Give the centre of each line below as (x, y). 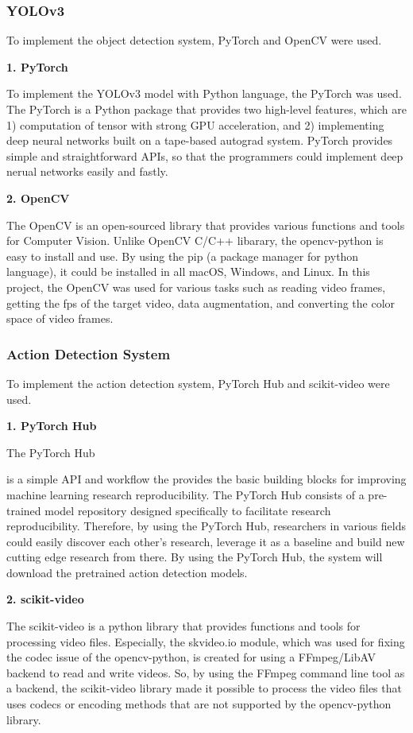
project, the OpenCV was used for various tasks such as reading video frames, (196, 287)
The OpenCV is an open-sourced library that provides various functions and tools (206, 225)
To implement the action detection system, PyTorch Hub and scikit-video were (198, 383)
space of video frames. (60, 318)
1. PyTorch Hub (52, 426)
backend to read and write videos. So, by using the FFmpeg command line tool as (206, 672)
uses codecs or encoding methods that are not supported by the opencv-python (199, 704)
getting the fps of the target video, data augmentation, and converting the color (201, 303)
